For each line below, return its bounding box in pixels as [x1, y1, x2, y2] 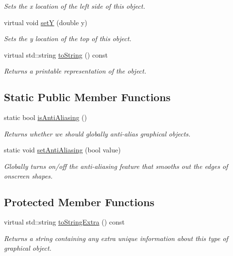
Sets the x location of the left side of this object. [4, 1, 145, 11]
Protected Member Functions [4, 194, 155, 209]
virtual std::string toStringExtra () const [4, 217, 125, 227]
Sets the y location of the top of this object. [4, 33, 132, 44]
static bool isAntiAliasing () [4, 112, 87, 122]
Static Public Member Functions [4, 90, 171, 105]
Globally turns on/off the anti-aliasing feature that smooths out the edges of [4, 161, 228, 171]
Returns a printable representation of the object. [4, 66, 147, 76]
